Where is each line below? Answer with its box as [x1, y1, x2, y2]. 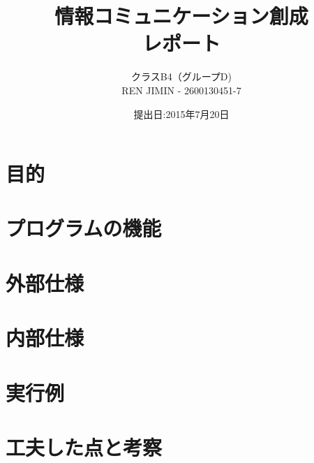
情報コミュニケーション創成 [54, 1, 308, 30]
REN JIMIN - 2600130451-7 [121, 82, 241, 97]
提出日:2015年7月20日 [133, 106, 230, 121]
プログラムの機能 [6, 214, 162, 242]
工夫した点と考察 [6, 432, 163, 461]
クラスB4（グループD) [131, 69, 232, 84]
